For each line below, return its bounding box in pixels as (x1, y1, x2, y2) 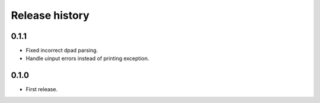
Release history (11, 9, 90, 22)
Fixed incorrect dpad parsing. (25, 47, 98, 54)
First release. (25, 86, 58, 93)
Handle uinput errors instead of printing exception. (25, 55, 149, 62)
